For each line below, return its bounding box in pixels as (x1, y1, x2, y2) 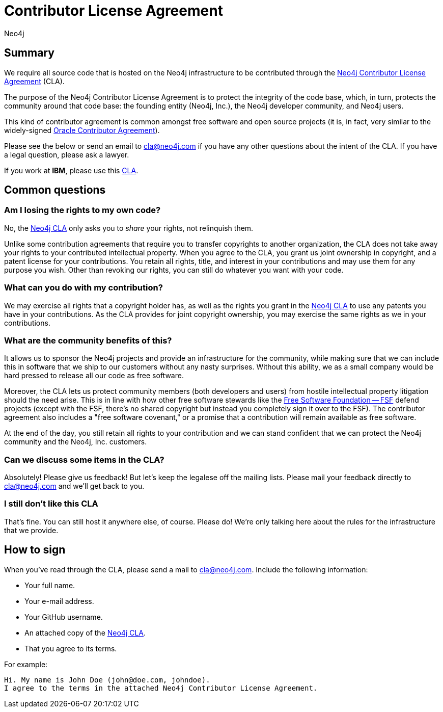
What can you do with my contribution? (4, 282, 163, 293)
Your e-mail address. (24, 596, 94, 605)
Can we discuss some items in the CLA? (4, 454, 164, 465)
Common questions (4, 183, 106, 197)
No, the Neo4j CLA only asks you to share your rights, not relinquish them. (4, 223, 254, 232)
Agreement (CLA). (4, 76, 65, 86)
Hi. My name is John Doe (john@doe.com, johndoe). (4, 675, 210, 684)
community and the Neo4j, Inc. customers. (4, 437, 147, 446)
